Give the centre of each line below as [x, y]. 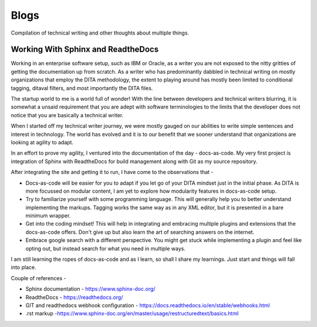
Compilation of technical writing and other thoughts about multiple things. [100, 33]
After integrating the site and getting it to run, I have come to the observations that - [112, 172]
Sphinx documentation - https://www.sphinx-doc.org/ [90, 289]
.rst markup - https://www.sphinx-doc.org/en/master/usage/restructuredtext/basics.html [132, 314]
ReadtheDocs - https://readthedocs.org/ [74, 297]
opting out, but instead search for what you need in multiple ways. [106, 248]
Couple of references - [39, 278]
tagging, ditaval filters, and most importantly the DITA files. [82, 88]
